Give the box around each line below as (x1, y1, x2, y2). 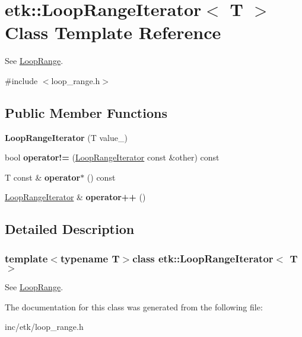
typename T (60, 251, 120, 265)
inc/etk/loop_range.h (5, 320, 84, 333)
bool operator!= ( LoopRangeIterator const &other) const (5, 151, 220, 163)
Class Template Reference (5, 20, 221, 44)
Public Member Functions (5, 103, 167, 121)
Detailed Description (5, 220, 135, 238)
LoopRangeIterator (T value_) (5, 131, 128, 143)
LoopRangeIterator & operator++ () (5, 191, 146, 203)
